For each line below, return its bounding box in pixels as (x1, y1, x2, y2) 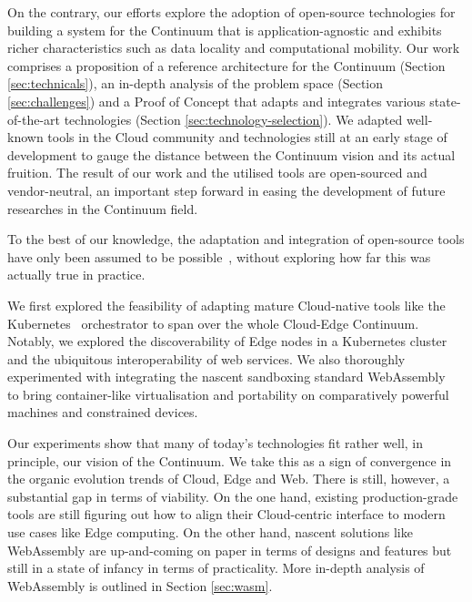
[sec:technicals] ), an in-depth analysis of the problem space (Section (7, 74, 384, 93)
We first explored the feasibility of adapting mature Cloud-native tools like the (7, 295, 446, 314)
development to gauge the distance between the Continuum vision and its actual (7, 145, 456, 164)
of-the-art (7, 109, 60, 128)
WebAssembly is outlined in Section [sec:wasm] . (7, 576, 273, 595)
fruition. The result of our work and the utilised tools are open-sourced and (7, 163, 427, 182)
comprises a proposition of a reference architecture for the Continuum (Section (7, 56, 446, 75)
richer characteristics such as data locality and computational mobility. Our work (7, 38, 460, 57)
